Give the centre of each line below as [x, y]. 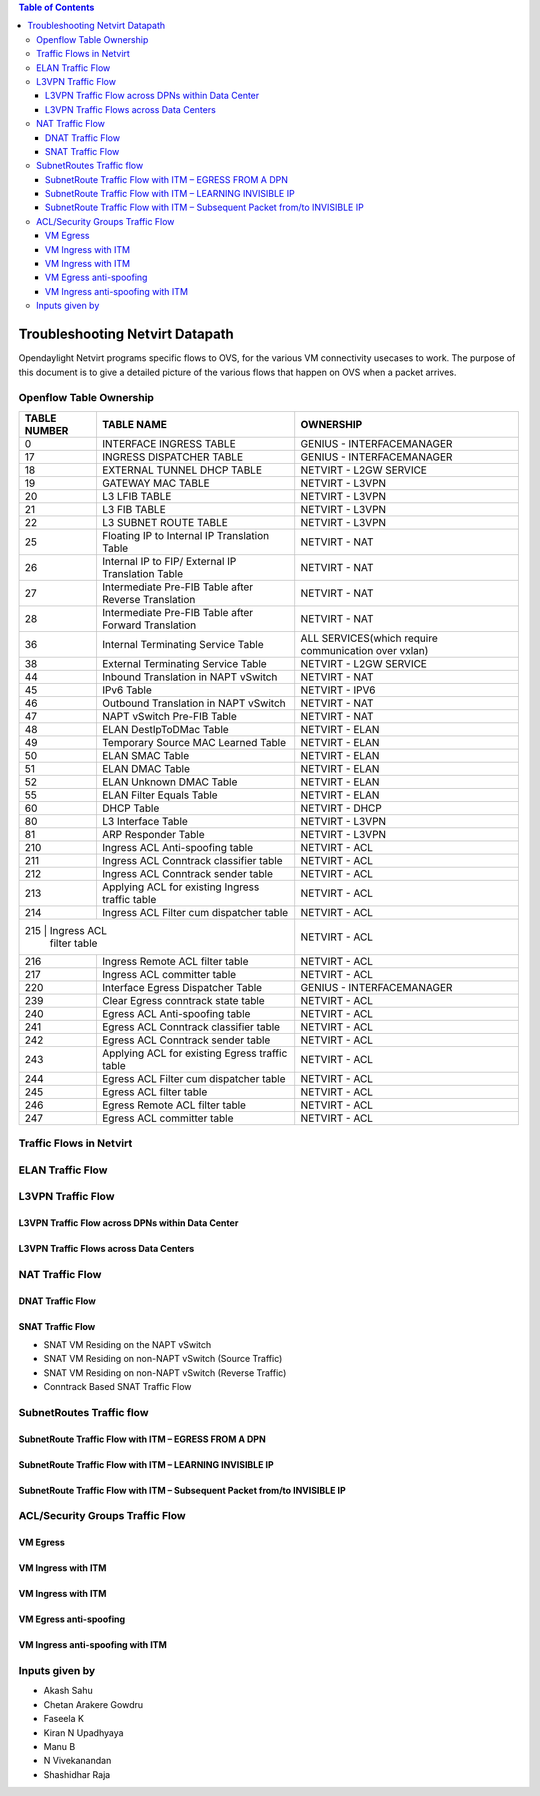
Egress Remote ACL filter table [174, 1105]
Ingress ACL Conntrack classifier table [192, 860]
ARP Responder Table [153, 834]
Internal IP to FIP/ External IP [169, 561]
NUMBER [46, 430]
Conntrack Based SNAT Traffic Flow [117, 1387]
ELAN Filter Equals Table [160, 795]
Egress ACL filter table [154, 1092]
